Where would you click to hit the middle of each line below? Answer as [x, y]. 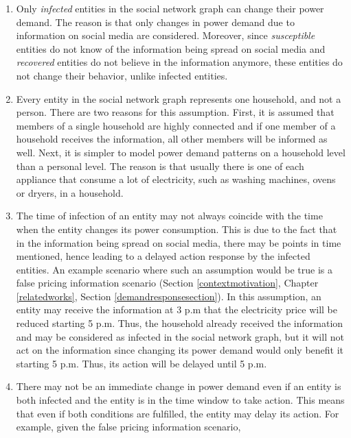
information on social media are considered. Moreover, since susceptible [166, 35]
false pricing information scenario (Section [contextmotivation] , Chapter [167, 283]
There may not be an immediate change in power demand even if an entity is [179, 386]
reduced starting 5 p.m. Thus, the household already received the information [180, 323]
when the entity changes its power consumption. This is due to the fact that [177, 229]
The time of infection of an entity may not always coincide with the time [169, 216]
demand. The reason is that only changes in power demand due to [155, 22]
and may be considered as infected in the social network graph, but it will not [180, 336]
